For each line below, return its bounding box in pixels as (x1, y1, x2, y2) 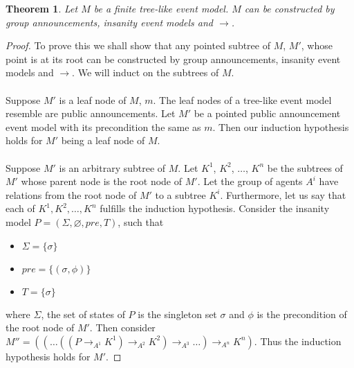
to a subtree (155, 187, 206, 202)
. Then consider (89, 320, 156, 335)
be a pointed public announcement (194, 106, 341, 121)
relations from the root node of (6, 187, 137, 202)
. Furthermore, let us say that (220, 187, 346, 202)
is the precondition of (257, 306, 347, 321)
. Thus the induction (254, 333, 342, 348)
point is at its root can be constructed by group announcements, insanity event (6, 51, 341, 66)
